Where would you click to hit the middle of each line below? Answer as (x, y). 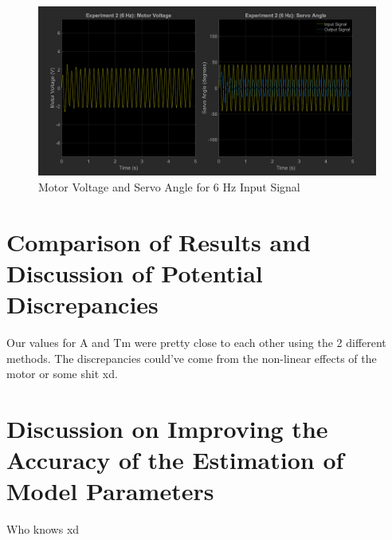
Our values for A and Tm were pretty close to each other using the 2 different (196, 343)
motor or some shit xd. (62, 374)
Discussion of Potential (135, 272)
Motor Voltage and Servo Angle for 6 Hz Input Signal (169, 187)
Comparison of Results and (159, 241)
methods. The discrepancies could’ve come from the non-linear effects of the (192, 358)
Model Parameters (110, 491)
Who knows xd (43, 529)
